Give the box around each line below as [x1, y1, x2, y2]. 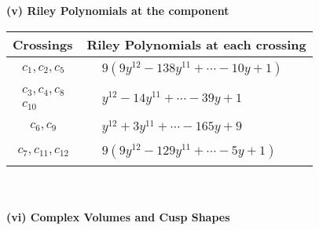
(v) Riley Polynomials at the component [6, 2, 229, 18]
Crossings [13, 35, 73, 53]
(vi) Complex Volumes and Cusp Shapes [6, 208, 230, 225]
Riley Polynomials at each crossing [86, 35, 306, 53]
